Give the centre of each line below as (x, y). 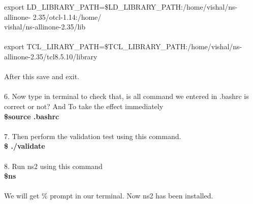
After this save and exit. (42, 76)
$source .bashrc (32, 116)
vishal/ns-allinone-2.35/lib (45, 27)
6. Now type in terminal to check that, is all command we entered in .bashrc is (126, 96)
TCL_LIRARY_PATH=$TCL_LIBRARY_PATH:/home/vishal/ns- (134, 46)
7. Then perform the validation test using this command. (93, 136)
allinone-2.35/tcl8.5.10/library (51, 56)
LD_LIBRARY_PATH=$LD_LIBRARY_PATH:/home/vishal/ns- (132, 7)
